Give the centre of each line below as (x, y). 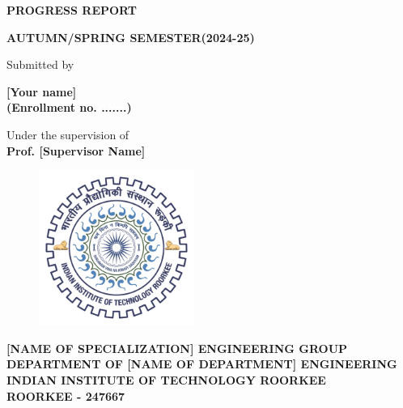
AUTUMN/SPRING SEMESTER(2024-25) (131, 37)
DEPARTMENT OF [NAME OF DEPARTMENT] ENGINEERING (202, 364)
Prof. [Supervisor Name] (76, 150)
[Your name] (42, 91)
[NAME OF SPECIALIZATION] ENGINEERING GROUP (177, 348)
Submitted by (40, 64)
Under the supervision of (68, 134)
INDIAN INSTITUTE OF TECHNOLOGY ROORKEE (166, 379)
